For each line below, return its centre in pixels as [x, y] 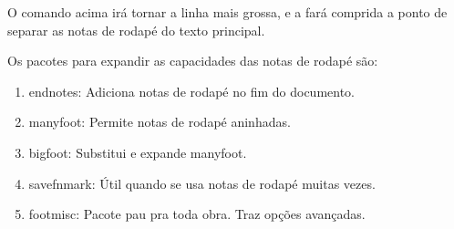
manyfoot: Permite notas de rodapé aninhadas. [160, 122]
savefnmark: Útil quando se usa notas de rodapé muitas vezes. [202, 183]
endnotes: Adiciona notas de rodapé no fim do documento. [192, 91]
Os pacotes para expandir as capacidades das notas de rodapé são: [193, 61]
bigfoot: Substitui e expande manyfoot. [138, 152]
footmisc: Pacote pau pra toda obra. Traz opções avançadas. [197, 214]
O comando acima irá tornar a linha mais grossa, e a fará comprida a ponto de [227, 12]
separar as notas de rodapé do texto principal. [136, 30]
